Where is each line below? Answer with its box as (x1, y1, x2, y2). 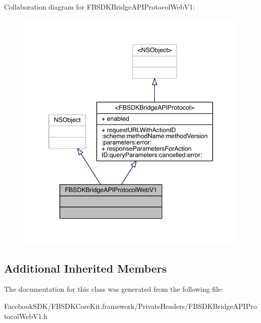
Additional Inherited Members (4, 260, 167, 276)
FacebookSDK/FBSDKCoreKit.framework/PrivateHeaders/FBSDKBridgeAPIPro (4, 300, 257, 311)
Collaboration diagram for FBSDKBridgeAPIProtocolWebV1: (4, 2, 195, 12)
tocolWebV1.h (4, 310, 48, 321)
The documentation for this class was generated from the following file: (4, 284, 223, 294)
